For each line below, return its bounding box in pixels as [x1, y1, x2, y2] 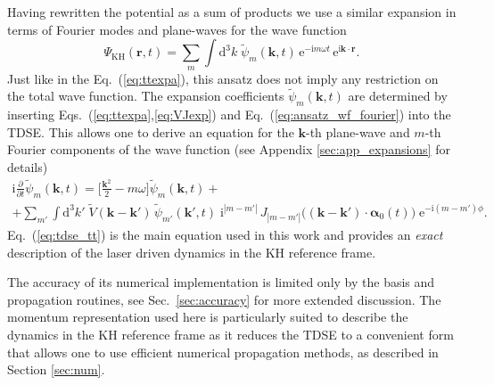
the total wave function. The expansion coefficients [7, 86, 284, 105]
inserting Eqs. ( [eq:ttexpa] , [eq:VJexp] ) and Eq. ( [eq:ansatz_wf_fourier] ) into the [7, 105, 451, 124]
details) [7, 157, 48, 176]
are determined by [348, 86, 448, 105]
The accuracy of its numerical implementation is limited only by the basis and [7, 273, 435, 291]
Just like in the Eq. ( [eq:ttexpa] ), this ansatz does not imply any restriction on [7, 69, 439, 87]
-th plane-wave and [306, 122, 410, 141]
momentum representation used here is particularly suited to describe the [7, 307, 408, 326]
